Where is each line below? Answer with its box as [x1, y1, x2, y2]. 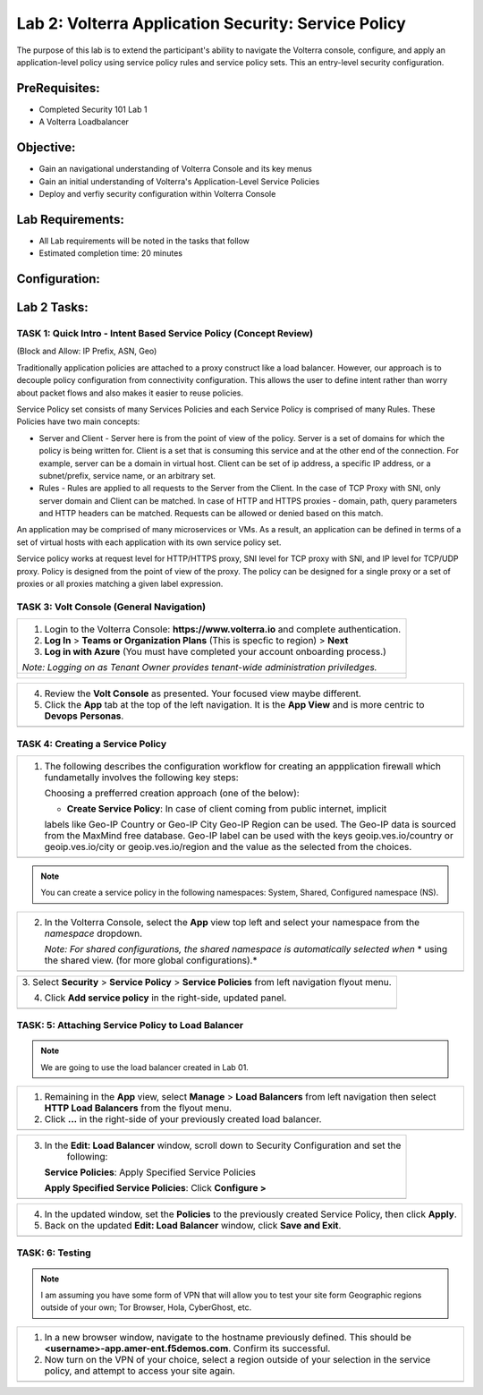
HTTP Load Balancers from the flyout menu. [44, 1102, 233, 1114]
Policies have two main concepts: [16, 416, 140, 427]
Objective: [16, 140, 76, 156]
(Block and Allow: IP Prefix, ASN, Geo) [16, 345, 157, 357]
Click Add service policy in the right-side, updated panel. [44, 991, 287, 1004]
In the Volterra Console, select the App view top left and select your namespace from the [44, 915, 420, 928]
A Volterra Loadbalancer [38, 116, 130, 127]
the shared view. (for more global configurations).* [44, 954, 258, 966]
